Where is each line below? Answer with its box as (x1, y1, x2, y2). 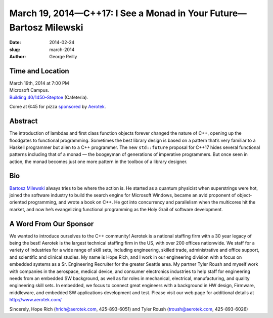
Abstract (9, 117, 38, 126)
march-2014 (49, 46, 75, 53)
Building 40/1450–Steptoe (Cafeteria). (9, 94, 88, 100)
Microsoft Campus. (9, 87, 50, 93)
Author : (9, 54, 26, 60)
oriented (9, 199, 27, 205)
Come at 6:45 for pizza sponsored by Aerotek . (9, 104, 106, 110)
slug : (9, 46, 20, 53)
